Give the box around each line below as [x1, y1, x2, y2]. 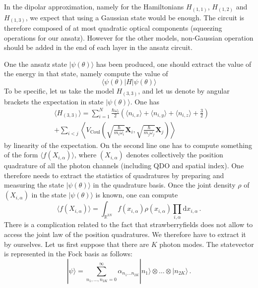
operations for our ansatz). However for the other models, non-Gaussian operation [4, 32, 254, 43]
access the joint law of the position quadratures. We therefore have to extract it [4, 229, 246, 239]
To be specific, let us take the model [4, 86, 114, 96]
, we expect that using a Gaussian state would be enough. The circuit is [25, 12, 245, 22]
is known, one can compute [95, 190, 178, 200]
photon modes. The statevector [159, 239, 254, 249]
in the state [31, 190, 66, 200]
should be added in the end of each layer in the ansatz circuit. [4, 42, 193, 52]
